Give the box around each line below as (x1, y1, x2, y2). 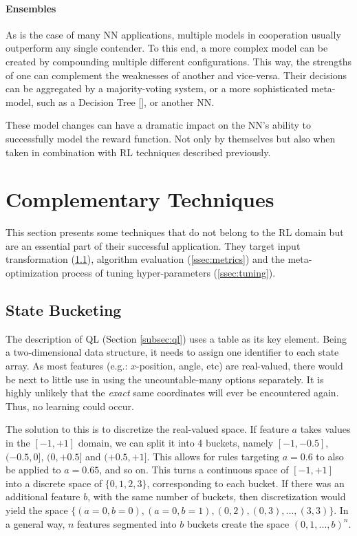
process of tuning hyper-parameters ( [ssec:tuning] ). (61, 266, 276, 280)
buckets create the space (186, 516, 290, 530)
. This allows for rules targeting (147, 449, 280, 463)
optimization (6, 266, 59, 280)
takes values (300, 422, 351, 436)
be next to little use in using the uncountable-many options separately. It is (6, 372, 324, 386)
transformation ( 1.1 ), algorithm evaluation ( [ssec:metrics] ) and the (6, 252, 285, 266)
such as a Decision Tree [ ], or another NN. (36, 94, 215, 109)
